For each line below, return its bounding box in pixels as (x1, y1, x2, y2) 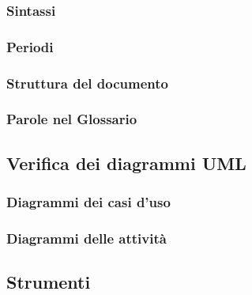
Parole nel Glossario (6, 109, 137, 129)
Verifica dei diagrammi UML (6, 150, 246, 175)
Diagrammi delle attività (6, 228, 167, 248)
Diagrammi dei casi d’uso (6, 192, 171, 212)
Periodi (6, 36, 54, 56)
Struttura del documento (6, 73, 168, 93)
